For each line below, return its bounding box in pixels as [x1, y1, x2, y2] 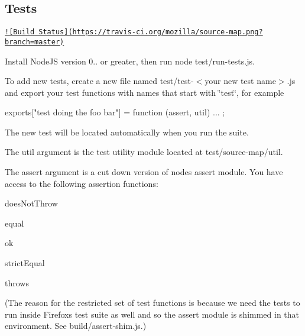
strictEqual [5, 257, 45, 269]
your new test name [205, 75, 276, 87]
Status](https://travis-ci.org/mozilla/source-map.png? [38, 28, 263, 37]
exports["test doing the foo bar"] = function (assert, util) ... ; [5, 106, 225, 118]
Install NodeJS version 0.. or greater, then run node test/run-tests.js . [5, 54, 255, 67]
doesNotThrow [5, 197, 58, 209]
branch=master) [5, 37, 64, 46]
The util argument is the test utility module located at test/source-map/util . [5, 146, 283, 158]
